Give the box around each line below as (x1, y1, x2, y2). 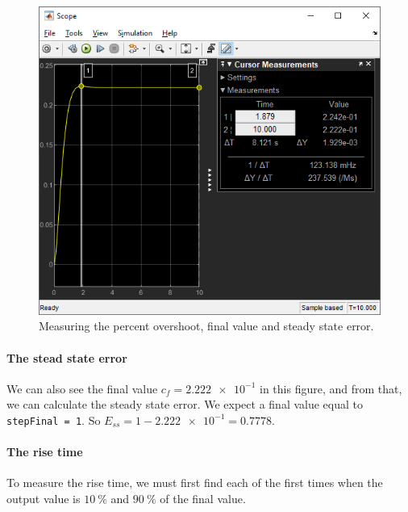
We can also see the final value (6, 380, 158, 397)
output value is (6, 489, 81, 506)
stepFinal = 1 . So (6, 411, 101, 428)
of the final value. (160, 489, 246, 506)
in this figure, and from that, (259, 380, 402, 397)
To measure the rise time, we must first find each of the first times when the (6, 474, 383, 491)
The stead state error (6, 349, 127, 366)
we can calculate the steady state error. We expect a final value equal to (6, 396, 363, 413)
